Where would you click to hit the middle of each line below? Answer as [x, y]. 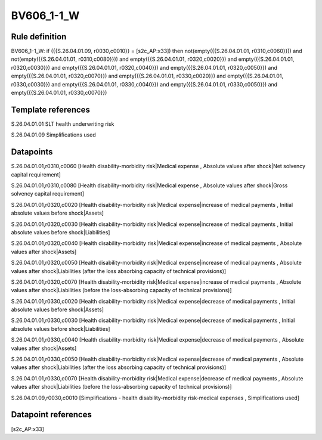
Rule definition [39, 37]
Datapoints [32, 152]
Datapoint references [52, 415]
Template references [51, 109]
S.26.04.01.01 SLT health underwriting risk [63, 124]
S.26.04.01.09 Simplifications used [54, 135]
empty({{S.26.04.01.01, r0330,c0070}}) [59, 93]
